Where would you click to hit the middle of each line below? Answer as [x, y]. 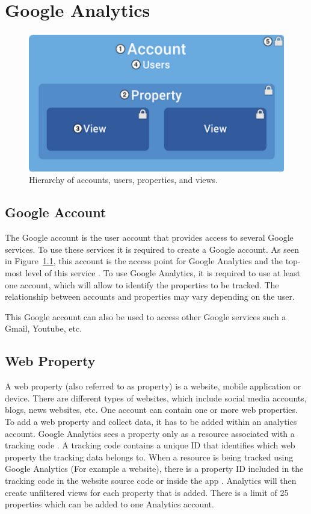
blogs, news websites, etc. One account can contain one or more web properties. [151, 410]
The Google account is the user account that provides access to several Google [149, 237]
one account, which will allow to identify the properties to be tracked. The [142, 284]
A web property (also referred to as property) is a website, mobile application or [153, 386]
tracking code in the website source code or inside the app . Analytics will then [151, 480]
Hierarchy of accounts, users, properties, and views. [124, 180]
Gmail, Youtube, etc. [44, 328]
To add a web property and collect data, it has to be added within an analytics [151, 421]
